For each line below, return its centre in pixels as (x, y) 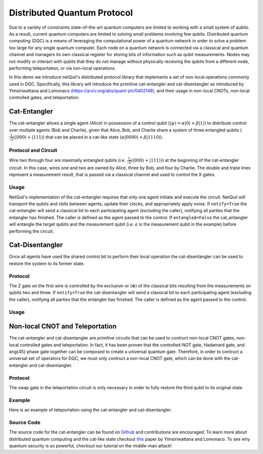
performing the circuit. (31, 231)
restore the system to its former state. (47, 263)
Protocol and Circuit (33, 150)
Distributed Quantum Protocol (71, 13)
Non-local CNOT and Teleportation (63, 326)
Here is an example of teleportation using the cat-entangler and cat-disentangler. (91, 410)
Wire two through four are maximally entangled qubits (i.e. (67, 160)
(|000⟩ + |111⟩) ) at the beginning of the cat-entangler (185, 160)
